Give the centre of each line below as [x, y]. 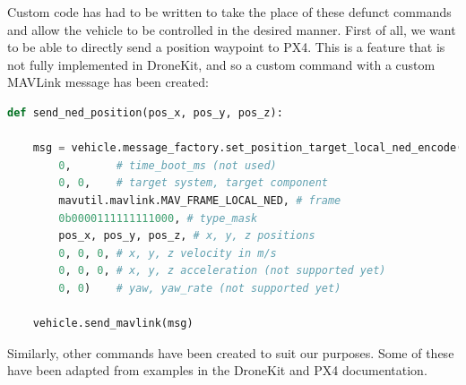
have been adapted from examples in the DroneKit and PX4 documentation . [217, 370]
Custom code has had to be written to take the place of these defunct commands [229, 12]
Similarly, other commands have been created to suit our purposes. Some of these [231, 352]
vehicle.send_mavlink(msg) [113, 324]
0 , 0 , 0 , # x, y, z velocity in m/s [168, 253]
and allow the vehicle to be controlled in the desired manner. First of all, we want [232, 29]
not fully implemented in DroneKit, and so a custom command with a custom [221, 64]
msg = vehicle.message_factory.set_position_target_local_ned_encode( [248, 148]
